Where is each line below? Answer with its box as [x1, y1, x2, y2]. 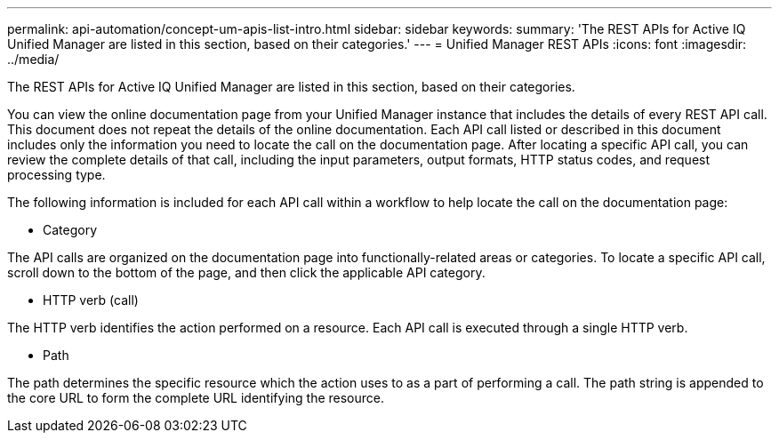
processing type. [7, 167, 106, 182]
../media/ [7, 52, 60, 67]
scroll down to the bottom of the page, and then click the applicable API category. [7, 265, 486, 280]
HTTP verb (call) [43, 292, 139, 308]
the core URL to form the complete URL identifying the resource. [7, 390, 385, 405]
